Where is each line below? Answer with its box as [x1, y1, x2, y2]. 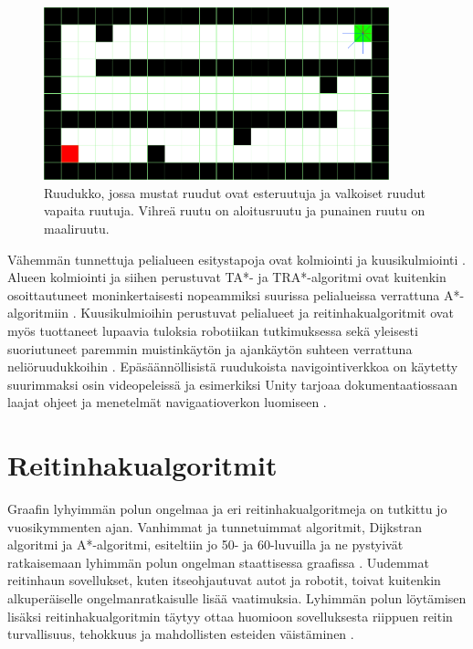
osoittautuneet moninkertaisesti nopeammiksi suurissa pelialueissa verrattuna [7, 285, 440, 304]
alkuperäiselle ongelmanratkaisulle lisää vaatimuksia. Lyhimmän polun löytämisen [7, 588, 467, 607]
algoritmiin [7, 303, 68, 322]
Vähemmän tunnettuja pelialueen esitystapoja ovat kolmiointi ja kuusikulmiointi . [7, 249, 466, 268]
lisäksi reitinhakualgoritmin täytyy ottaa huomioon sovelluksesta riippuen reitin [7, 606, 453, 625]
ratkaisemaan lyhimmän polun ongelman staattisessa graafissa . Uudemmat [7, 552, 429, 571]
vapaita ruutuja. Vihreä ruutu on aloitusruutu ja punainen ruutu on [44, 201, 426, 220]
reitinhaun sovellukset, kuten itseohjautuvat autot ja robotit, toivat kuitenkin [7, 570, 441, 590]
